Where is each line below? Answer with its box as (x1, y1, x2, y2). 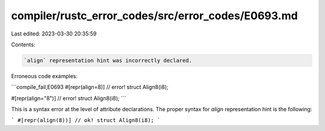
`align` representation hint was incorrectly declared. (23, 57, 193, 64)
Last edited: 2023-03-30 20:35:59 (11, 30, 97, 37)
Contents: (11, 41, 36, 48)
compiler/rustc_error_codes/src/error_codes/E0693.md (11, 9, 298, 22)
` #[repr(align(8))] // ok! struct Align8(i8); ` (11, 117, 161, 124)
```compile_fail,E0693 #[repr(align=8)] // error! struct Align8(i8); (11, 84, 169, 91)
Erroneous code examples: (11, 72, 78, 79)
